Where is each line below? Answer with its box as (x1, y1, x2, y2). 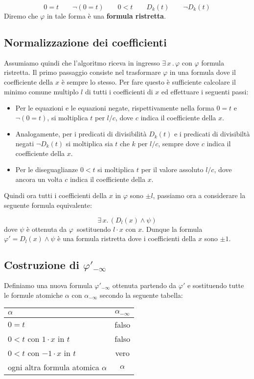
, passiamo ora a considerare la (153, 190, 246, 201)
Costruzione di (4, 257, 79, 272)
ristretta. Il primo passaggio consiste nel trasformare (4, 67, 161, 77)
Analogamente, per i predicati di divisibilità (15, 129, 147, 139)
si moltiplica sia (66, 138, 113, 148)
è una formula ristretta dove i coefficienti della (57, 233, 196, 244)
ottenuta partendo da (112, 280, 177, 290)
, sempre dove (158, 138, 199, 148)
